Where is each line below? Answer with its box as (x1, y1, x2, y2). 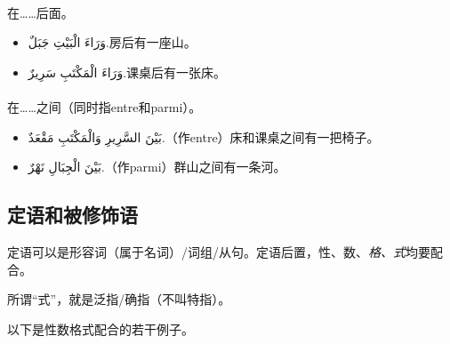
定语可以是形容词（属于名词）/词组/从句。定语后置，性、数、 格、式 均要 (7, 242, 430, 260)
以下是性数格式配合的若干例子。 (7, 319, 194, 338)
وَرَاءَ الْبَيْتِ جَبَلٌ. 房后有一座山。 (28, 33, 197, 52)
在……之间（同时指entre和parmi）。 (7, 97, 202, 116)
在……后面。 (7, 3, 74, 21)
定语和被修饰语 (7, 201, 138, 228)
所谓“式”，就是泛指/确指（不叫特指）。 (7, 290, 231, 308)
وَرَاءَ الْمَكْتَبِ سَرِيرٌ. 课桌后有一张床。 (28, 62, 227, 81)
